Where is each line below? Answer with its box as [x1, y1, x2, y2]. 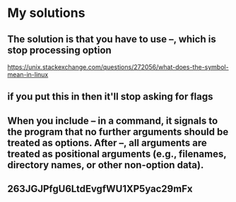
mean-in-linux [7, 71, 49, 78]
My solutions [7, 5, 85, 21]
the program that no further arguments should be [7, 126, 229, 138]
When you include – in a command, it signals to [7, 114, 218, 126]
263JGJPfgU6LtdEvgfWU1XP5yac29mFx [7, 183, 193, 195]
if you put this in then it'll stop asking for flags [7, 90, 213, 103]
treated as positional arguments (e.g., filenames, [7, 148, 227, 160]
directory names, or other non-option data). [7, 159, 204, 171]
